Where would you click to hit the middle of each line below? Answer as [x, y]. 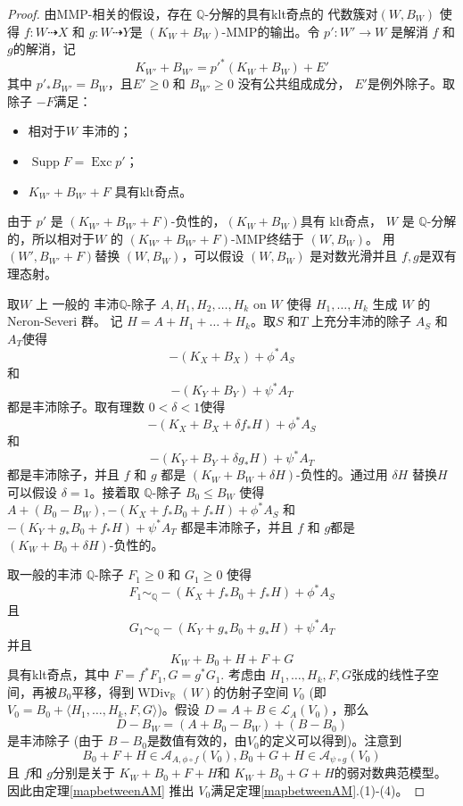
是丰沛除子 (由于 [56, 740]
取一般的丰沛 [45, 574]
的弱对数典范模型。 [390, 773]
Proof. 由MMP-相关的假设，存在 [100, 13]
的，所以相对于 [51, 238]
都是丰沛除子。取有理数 [76, 406]
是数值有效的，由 [197, 740]
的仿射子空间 [251, 691]
